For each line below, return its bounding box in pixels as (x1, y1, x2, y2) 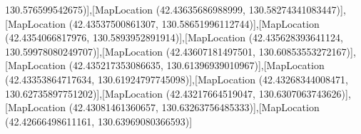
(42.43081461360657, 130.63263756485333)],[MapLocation (68, 100, 320, 115)
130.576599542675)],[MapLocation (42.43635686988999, (5, 2, 246, 16)
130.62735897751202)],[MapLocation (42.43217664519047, (5, 86, 256, 100)
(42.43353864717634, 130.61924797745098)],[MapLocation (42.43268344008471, (5, 71, 348, 86)
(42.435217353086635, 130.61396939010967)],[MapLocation (68, 58, 325, 73)
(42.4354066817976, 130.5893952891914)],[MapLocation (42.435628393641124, (5, 30, 343, 45)
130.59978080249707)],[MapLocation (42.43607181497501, (5, 43, 256, 58)
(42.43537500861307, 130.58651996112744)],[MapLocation (68, 16, 320, 31)
